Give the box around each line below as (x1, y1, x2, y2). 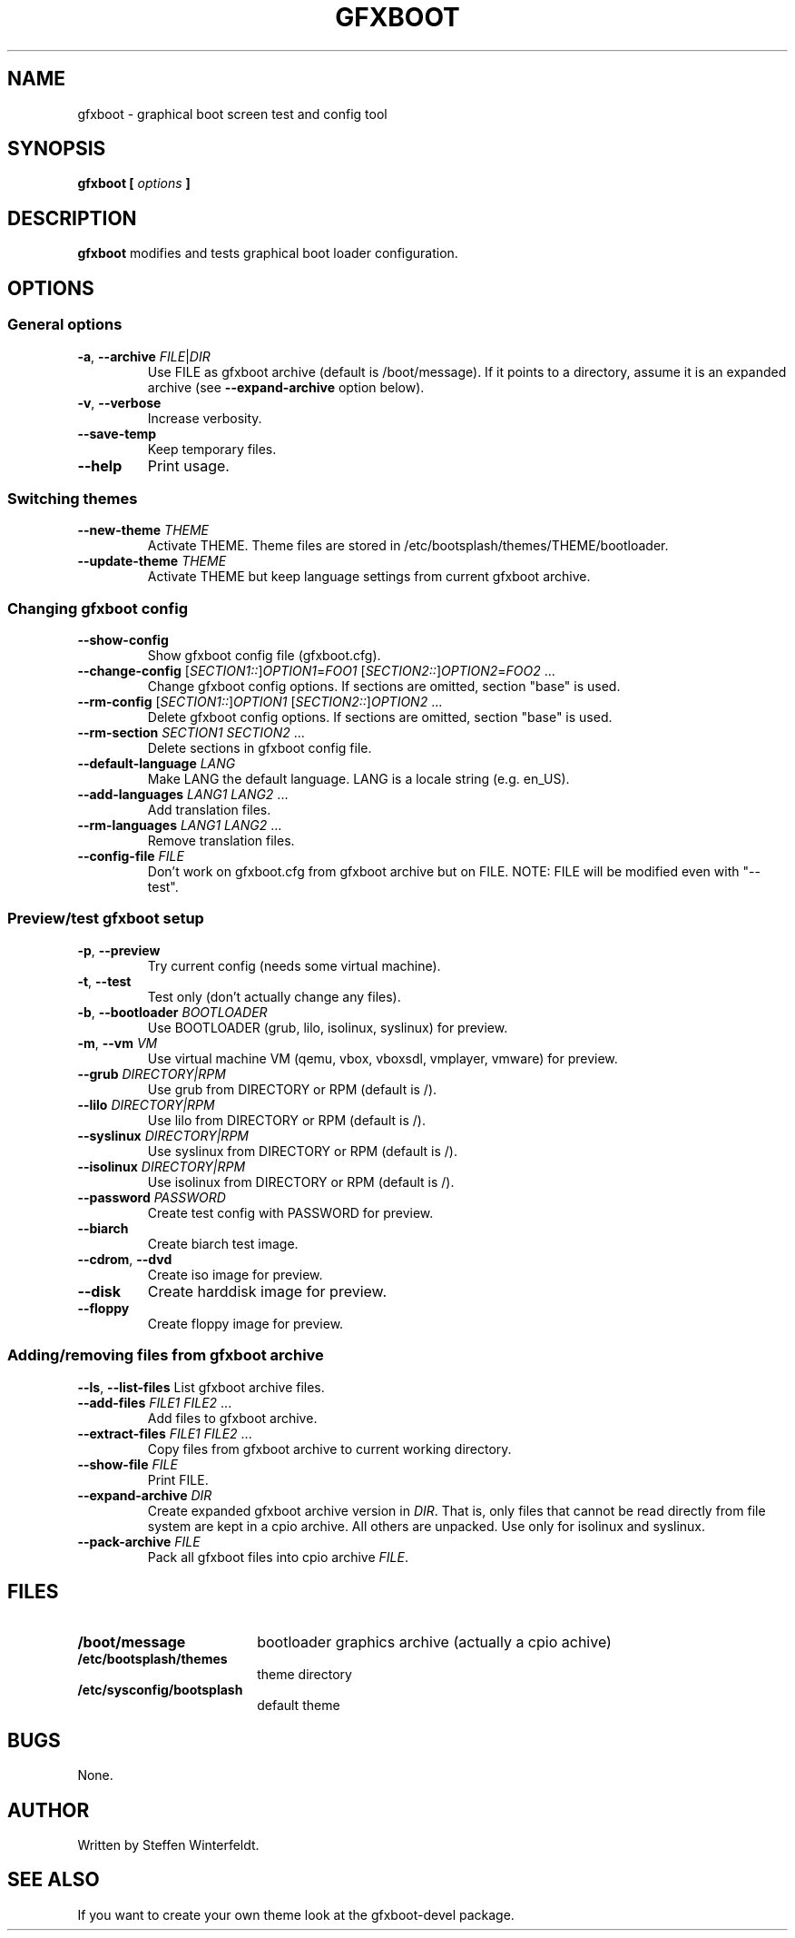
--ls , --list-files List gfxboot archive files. (77, 1379, 325, 1395)
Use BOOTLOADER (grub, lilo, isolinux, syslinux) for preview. (147, 1019, 508, 1035)
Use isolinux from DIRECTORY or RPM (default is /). (147, 1173, 455, 1190)
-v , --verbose (77, 394, 162, 410)
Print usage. (147, 456, 230, 475)
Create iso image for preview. (147, 1266, 323, 1282)
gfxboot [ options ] (77, 175, 191, 192)
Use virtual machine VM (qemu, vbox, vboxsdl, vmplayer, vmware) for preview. (147, 1050, 618, 1066)
